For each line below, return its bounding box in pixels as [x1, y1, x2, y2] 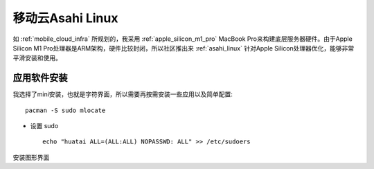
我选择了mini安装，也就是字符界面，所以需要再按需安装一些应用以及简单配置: [12, 90, 233, 98]
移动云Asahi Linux [12, 10, 118, 26]
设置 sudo [30, 122, 59, 130]
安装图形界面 [12, 153, 50, 161]
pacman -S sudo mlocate [25, 106, 106, 114]
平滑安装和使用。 [12, 54, 62, 62]
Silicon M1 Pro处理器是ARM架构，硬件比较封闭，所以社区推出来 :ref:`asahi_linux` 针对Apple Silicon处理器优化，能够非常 [12, 44, 355, 52]
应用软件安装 [12, 72, 68, 84]
